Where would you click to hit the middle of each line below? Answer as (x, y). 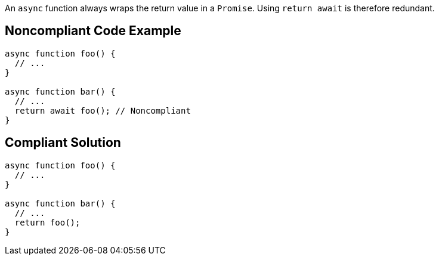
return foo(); (47, 222)
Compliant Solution (63, 143)
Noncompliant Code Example (93, 31)
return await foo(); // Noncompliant (103, 110)
